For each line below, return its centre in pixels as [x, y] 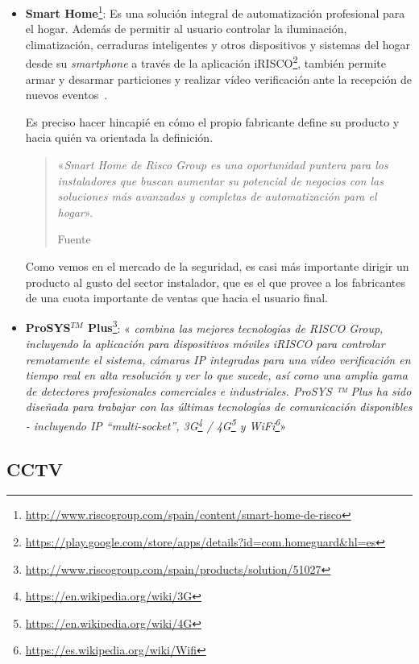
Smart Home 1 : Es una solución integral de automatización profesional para [215, 12]
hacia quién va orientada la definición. [119, 137]
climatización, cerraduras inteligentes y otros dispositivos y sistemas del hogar [218, 44]
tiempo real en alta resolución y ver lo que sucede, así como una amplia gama [216, 375]
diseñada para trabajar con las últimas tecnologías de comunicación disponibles [219, 407]
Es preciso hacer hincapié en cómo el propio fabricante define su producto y [212, 121]
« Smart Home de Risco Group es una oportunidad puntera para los [223, 165]
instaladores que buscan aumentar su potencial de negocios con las [220, 180]
